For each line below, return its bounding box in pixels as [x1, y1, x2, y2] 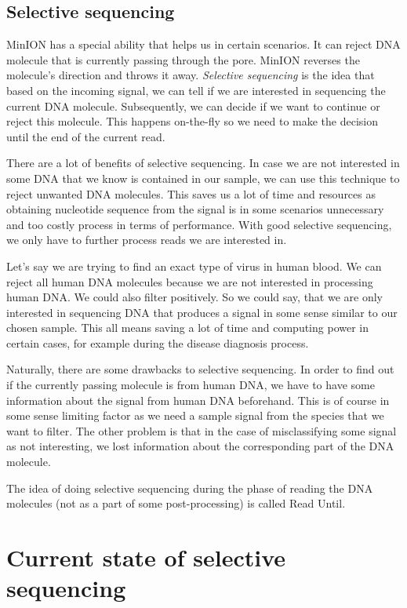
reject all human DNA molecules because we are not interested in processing [6, 273, 373, 289]
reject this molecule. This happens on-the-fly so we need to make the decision [6, 113, 379, 129]
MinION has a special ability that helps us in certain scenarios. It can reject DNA [6, 36, 401, 53]
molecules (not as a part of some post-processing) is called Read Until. [6, 495, 346, 512]
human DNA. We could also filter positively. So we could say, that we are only [6, 289, 383, 305]
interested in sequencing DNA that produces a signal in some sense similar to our [6, 304, 398, 320]
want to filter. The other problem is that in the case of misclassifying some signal [6, 422, 397, 439]
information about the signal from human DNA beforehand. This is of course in [6, 391, 390, 408]
